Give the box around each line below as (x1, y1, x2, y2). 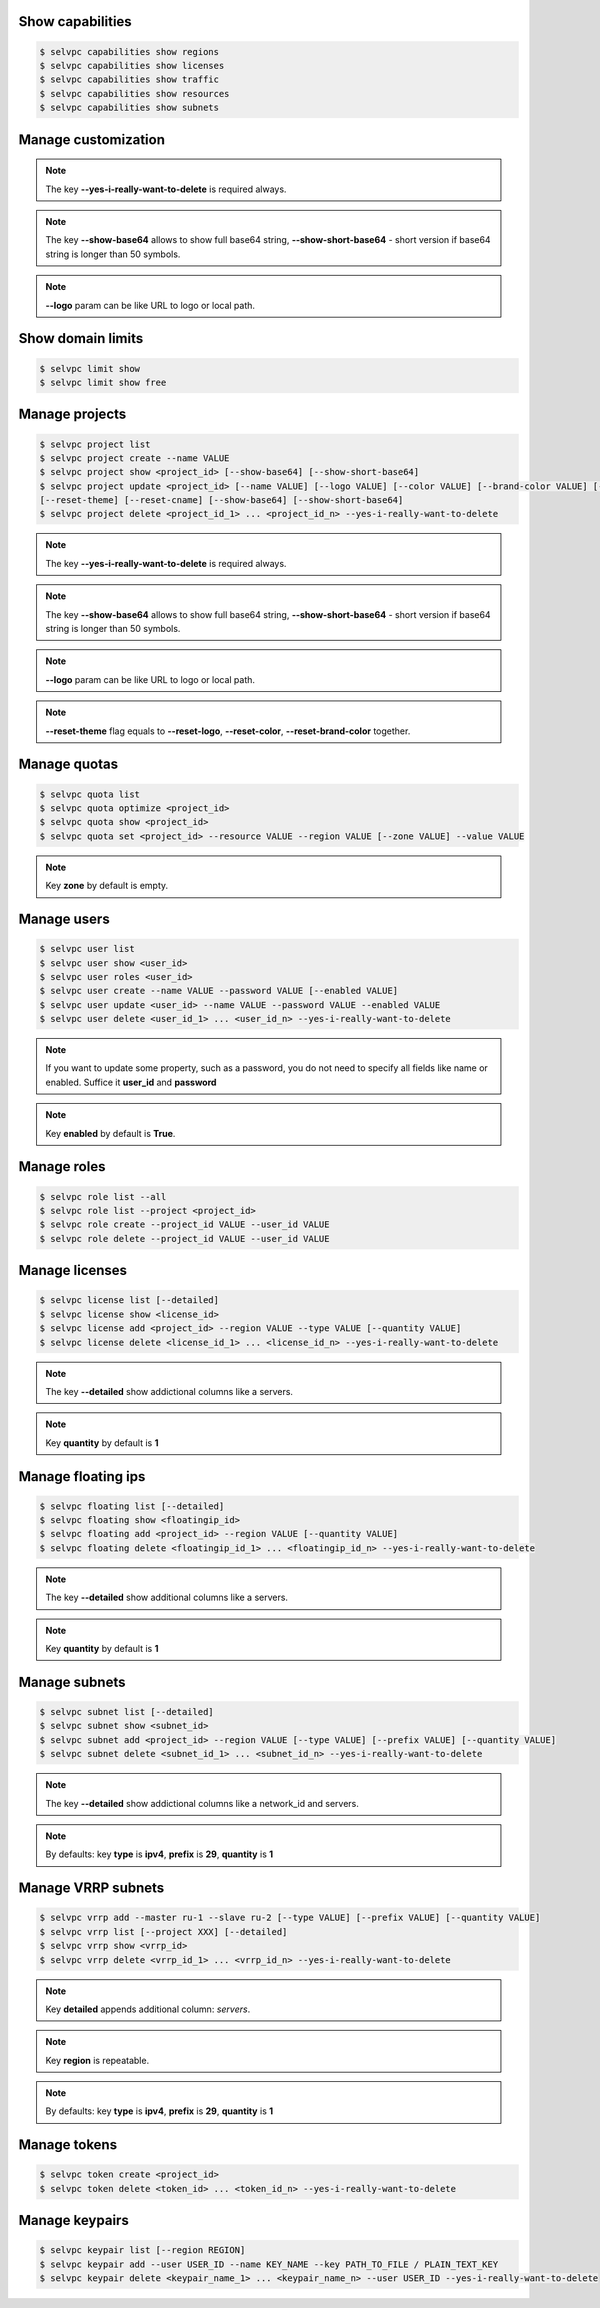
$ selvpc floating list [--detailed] (39, 1500, 225, 1512)
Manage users (18, 910, 110, 927)
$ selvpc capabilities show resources (39, 88, 230, 99)
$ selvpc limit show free (39, 376, 167, 388)
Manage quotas (18, 756, 119, 773)
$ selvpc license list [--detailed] (39, 1295, 220, 1306)
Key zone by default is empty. (45, 880, 169, 892)
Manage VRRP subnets (18, 1880, 165, 1897)
